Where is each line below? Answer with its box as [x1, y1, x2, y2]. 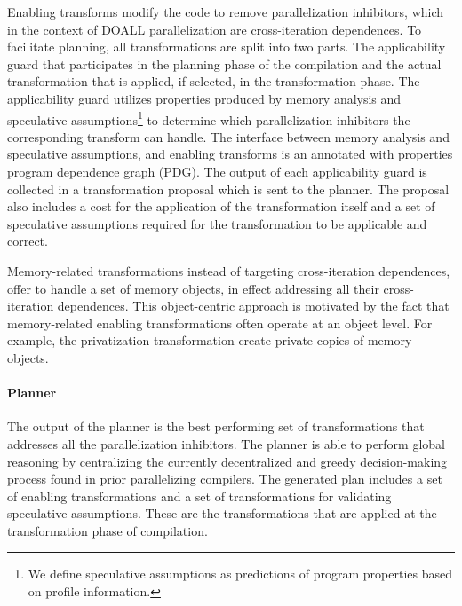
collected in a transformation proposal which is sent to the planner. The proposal [7, 179, 450, 198]
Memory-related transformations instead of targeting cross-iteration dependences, [7, 261, 450, 279]
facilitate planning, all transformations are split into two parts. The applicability [7, 37, 446, 56]
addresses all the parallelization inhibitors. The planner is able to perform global [7, 434, 445, 453]
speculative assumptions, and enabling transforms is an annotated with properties [7, 145, 453, 163]
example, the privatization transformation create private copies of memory [7, 331, 412, 350]
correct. [7, 232, 48, 250]
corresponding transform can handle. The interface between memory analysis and [7, 127, 450, 146]
